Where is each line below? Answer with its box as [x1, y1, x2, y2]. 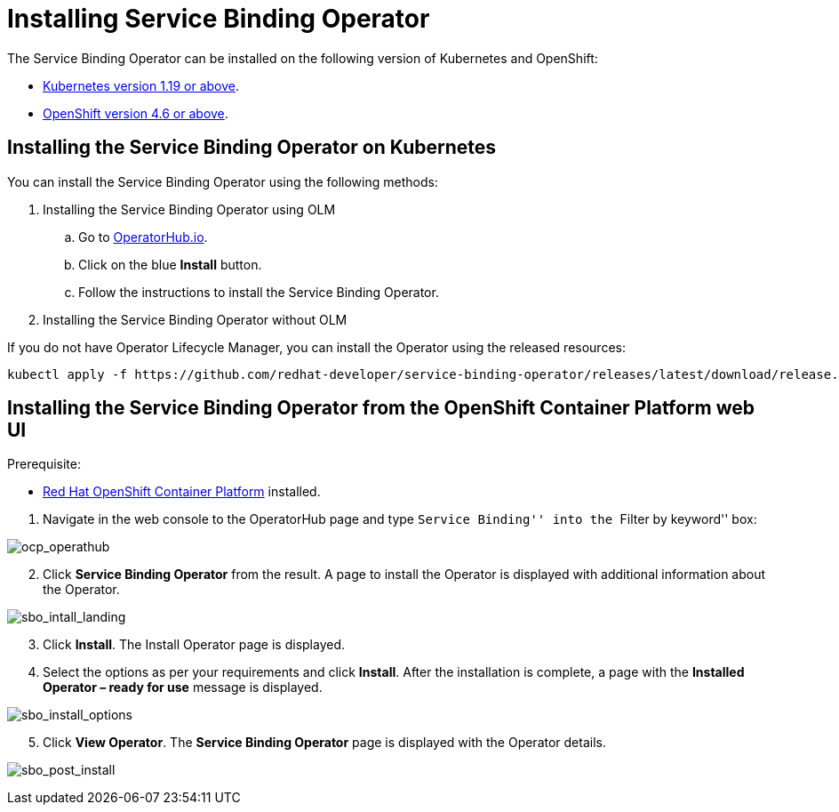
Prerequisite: [7, 456, 82, 472]
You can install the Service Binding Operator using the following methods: [7, 173, 438, 189]
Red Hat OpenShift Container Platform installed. [43, 484, 321, 500]
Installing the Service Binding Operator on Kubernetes [7, 136, 497, 159]
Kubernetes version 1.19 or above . [43, 77, 240, 93]
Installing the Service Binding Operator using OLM [43, 201, 336, 217]
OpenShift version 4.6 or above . [43, 105, 228, 121]
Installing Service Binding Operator [7, 4, 430, 34]
